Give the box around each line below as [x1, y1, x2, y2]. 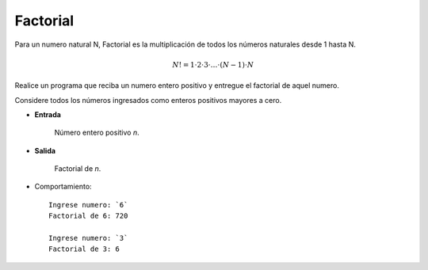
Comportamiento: [34, 182, 92, 192]
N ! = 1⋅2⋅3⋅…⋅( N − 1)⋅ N [172, 60, 254, 69]
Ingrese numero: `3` [48, 234, 128, 243]
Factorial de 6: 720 [48, 211, 128, 221]
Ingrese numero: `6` [48, 200, 128, 209]
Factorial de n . [54, 164, 101, 173]
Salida [34, 146, 55, 155]
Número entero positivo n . [54, 127, 140, 138]
